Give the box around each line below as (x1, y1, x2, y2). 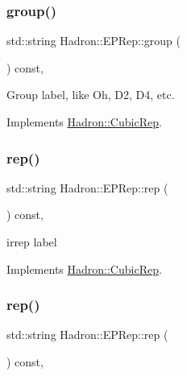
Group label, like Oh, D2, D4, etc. (6, 86, 175, 103)
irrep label (6, 233, 57, 250)
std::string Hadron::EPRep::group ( (6, 32, 181, 49)
